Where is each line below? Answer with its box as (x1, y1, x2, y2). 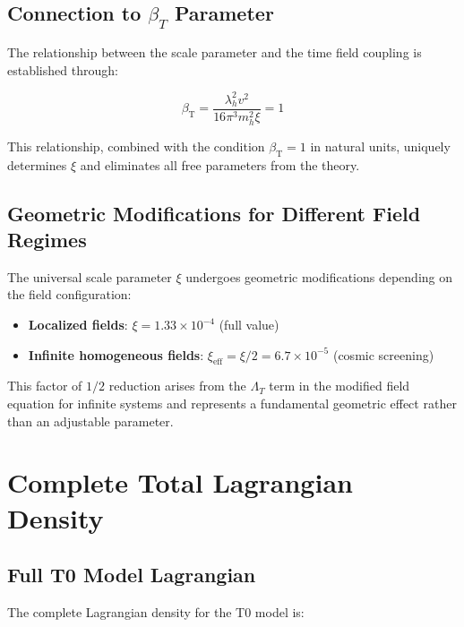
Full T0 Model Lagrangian (7, 561, 256, 588)
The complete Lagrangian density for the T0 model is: (7, 602, 305, 621)
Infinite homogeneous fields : (28, 345, 204, 364)
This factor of (7, 376, 82, 395)
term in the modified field (269, 376, 410, 395)
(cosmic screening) (332, 345, 434, 364)
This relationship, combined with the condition (7, 136, 265, 155)
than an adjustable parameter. (7, 411, 174, 430)
